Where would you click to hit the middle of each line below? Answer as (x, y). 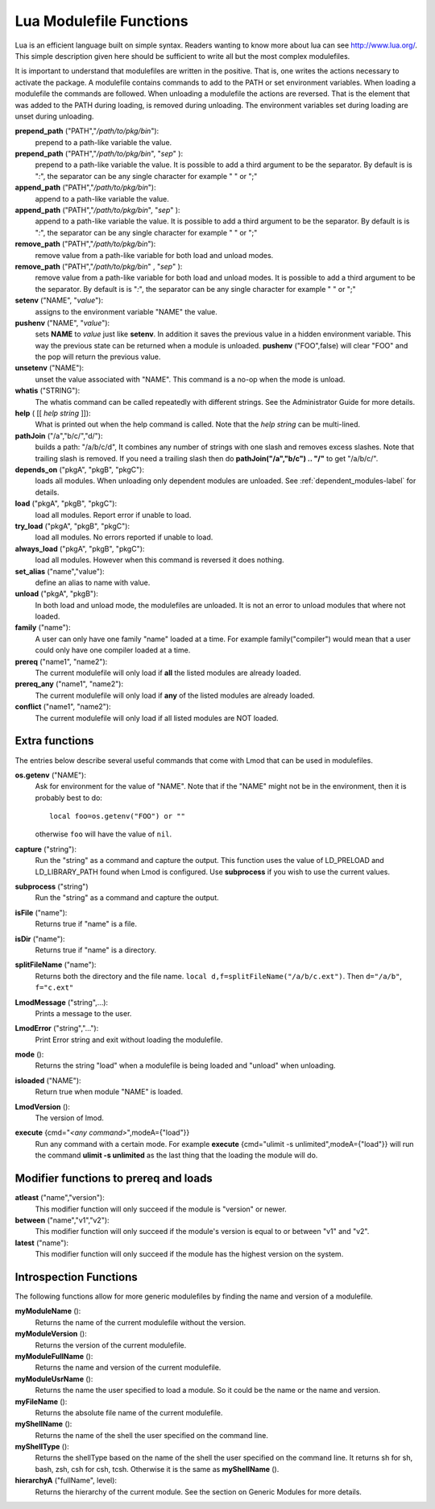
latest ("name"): (41, 1243)
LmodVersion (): (42, 1107)
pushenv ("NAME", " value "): (62, 323)
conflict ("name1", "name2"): (63, 707)
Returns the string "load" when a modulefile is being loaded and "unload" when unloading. (185, 1065)
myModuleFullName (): (54, 1356)
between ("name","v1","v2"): (62, 1220)
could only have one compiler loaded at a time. (113, 650)
